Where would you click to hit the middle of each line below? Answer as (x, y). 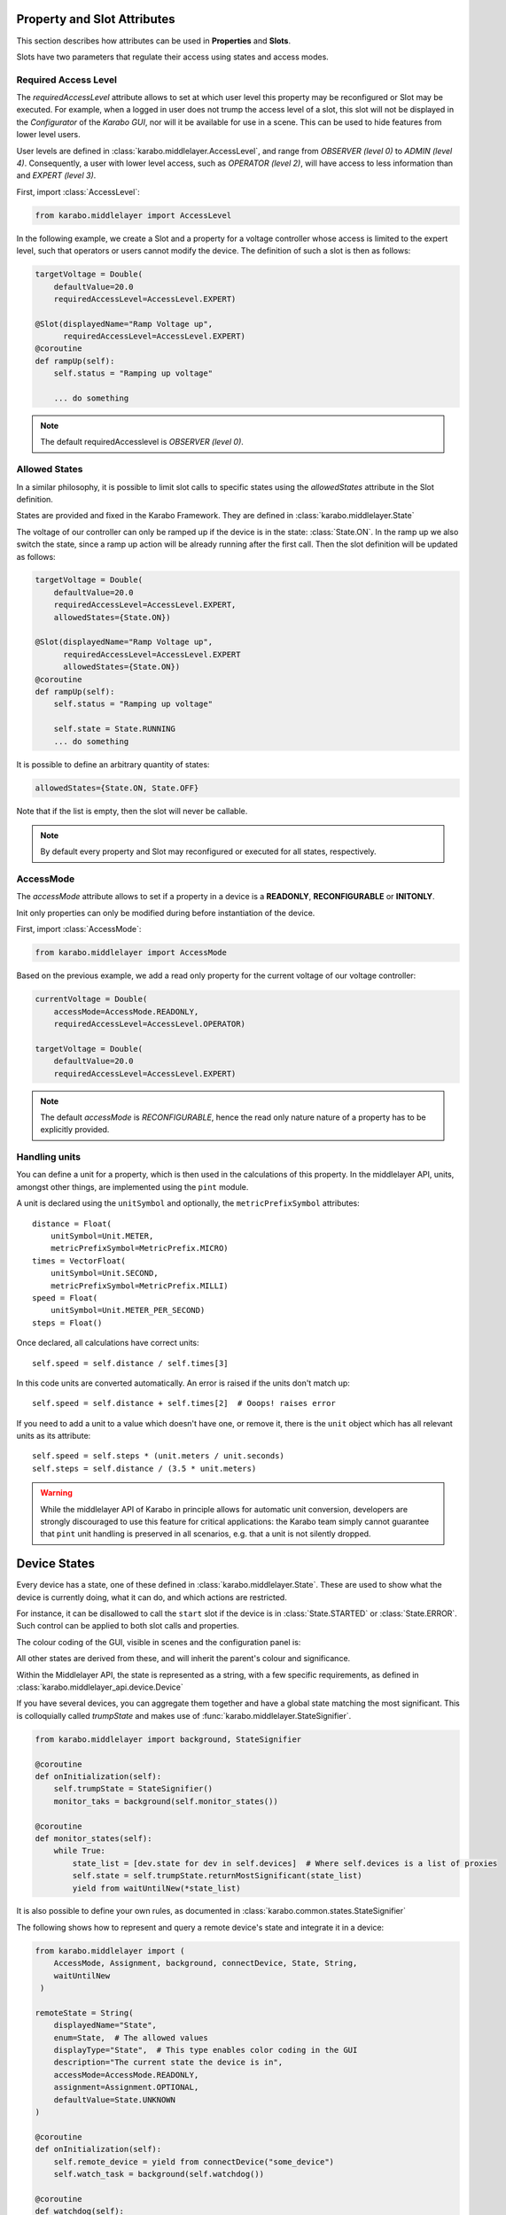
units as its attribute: (54, 1436)
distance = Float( (72, 1224)
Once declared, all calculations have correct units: (108, 1343)
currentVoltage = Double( (91, 999)
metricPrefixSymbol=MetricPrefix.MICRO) (140, 1248)
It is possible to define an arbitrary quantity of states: (113, 764)
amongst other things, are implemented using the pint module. (132, 1186)
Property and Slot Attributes (96, 19)
